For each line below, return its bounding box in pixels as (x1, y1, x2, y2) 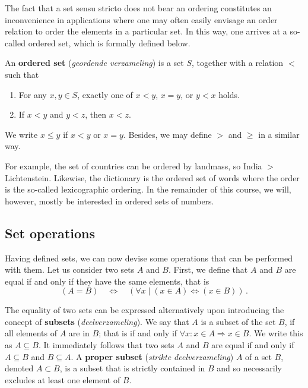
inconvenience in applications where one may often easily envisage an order (5, 13, 278, 26)
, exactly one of (77, 88, 133, 100)
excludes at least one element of (5, 373, 120, 386)
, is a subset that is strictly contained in (59, 362, 205, 374)
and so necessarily (217, 362, 282, 374)
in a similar (258, 128, 300, 140)
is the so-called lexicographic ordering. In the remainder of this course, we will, (5, 183, 291, 195)
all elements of (5, 327, 57, 339)
